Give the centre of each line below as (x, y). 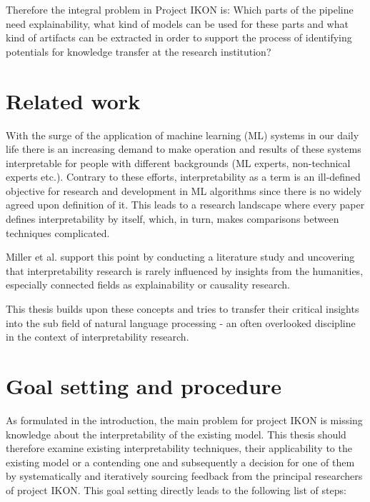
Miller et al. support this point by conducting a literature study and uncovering (180, 257)
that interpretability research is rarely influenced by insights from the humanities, (185, 270)
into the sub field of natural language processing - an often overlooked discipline (181, 322)
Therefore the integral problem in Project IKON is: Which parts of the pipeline (180, 9)
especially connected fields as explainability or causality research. (148, 285)
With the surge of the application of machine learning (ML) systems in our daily (182, 135)
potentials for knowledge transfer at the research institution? (139, 51)
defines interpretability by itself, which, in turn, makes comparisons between (172, 219)
